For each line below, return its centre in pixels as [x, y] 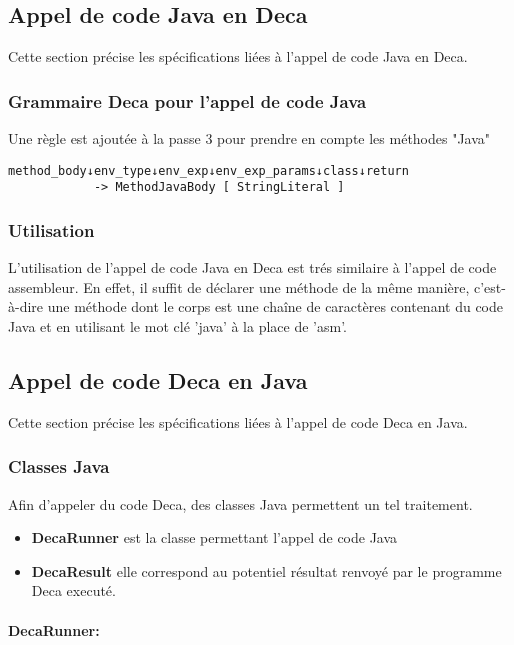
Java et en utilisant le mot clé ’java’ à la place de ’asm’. [178, 325]
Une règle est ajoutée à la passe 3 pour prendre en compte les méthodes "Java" [249, 138]
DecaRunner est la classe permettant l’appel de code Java [214, 537]
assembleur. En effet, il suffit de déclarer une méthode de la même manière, [239, 286]
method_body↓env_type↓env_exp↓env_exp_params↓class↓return [208, 170]
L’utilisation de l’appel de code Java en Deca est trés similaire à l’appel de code [252, 267]
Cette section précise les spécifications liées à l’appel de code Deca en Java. [238, 421]
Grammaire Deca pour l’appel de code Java [187, 100]
